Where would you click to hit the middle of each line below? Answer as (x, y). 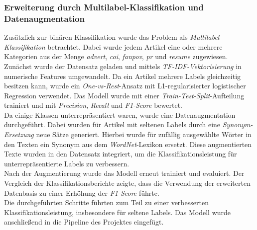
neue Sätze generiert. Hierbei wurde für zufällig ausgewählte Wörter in (144, 134)
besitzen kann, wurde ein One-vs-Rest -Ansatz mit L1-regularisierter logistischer (125, 86)
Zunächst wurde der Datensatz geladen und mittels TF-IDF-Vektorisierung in (123, 66)
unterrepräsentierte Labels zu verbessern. (67, 163)
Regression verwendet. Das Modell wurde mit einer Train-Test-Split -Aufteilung (124, 95)
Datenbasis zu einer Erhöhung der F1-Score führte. (82, 192)
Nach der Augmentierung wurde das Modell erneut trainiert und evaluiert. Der (124, 173)
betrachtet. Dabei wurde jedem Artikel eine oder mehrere (135, 46)
